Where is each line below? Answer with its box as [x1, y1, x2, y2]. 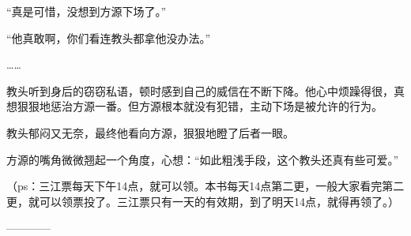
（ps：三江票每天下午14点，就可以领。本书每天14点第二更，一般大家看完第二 [6, 178, 405, 194]
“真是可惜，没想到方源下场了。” [6, 3, 167, 19]
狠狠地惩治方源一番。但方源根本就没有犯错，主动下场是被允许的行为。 [17, 98, 383, 114]
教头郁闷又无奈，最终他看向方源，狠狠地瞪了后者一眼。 [6, 124, 294, 140]
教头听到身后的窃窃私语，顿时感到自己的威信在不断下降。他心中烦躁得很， [6, 82, 394, 99]
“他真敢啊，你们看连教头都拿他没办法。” [6, 29, 211, 46]
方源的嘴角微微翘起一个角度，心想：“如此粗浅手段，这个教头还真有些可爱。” [6, 151, 399, 167]
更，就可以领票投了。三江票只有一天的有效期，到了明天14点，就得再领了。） [6, 193, 399, 209]
